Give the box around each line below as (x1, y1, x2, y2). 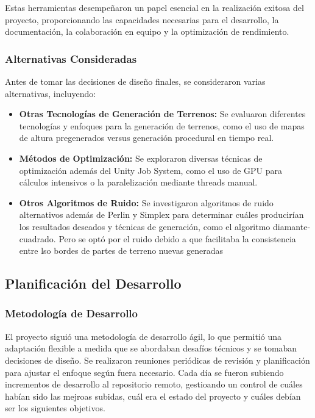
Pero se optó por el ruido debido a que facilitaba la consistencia (58, 232, 296, 245)
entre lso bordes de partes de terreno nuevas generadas (19, 244, 224, 257)
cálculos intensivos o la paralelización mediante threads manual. (19, 176, 258, 189)
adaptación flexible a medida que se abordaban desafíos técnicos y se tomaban (5, 342, 297, 355)
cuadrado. (19, 232, 56, 245)
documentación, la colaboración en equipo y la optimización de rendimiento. (5, 25, 289, 38)
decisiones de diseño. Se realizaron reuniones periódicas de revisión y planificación (5, 353, 310, 366)
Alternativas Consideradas (5, 51, 137, 66)
